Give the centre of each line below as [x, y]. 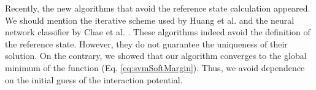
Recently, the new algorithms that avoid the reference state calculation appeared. [158, 8]
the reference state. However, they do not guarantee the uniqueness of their [146, 43]
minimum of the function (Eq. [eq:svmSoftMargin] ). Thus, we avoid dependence [155, 67]
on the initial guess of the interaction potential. [94, 79]
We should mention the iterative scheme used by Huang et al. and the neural [150, 20]
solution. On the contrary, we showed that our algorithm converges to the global [156, 56]
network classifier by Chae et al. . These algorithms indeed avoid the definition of [158, 32]
